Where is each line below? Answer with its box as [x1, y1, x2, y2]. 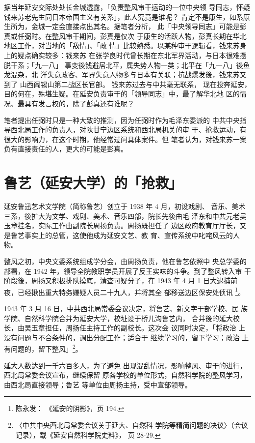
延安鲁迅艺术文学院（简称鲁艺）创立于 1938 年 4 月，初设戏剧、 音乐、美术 [4, 201, 246, 211]
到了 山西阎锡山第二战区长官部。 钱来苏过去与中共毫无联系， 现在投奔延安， [4, 79, 251, 89]
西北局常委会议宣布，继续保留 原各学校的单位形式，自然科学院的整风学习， [4, 370, 247, 380]
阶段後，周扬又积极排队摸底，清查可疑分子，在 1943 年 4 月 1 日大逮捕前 [4, 275, 237, 286]
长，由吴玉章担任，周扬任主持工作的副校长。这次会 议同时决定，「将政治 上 [4, 323, 246, 333]
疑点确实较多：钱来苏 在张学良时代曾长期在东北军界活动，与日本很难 [17, 50, 240, 60]
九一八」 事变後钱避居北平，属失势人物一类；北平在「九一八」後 [34, 59, 243, 70]
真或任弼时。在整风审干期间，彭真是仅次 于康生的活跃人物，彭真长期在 [4, 30, 233, 41]
